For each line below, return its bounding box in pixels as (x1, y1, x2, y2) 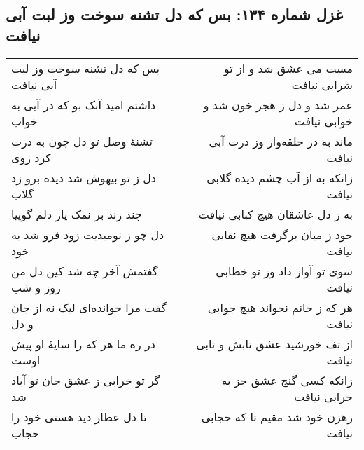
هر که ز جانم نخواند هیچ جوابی (207, 299, 353, 315)
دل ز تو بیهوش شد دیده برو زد (11, 169, 156, 186)
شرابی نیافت (291, 76, 353, 93)
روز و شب (11, 278, 61, 295)
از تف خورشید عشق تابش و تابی (196, 335, 353, 352)
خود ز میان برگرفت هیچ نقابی (211, 226, 353, 243)
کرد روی (11, 149, 51, 165)
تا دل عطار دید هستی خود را (11, 408, 147, 425)
